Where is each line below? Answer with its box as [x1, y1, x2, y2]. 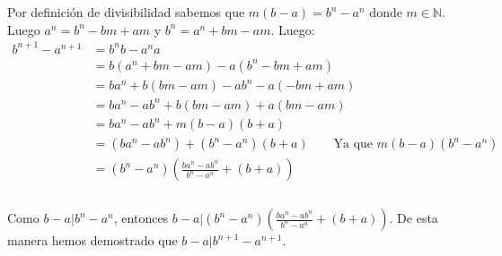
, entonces [113, 209, 169, 227]
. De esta [389, 209, 438, 227]
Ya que [333, 138, 374, 151]
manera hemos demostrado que [7, 231, 178, 250]
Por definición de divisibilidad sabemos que [7, 3, 245, 21]
